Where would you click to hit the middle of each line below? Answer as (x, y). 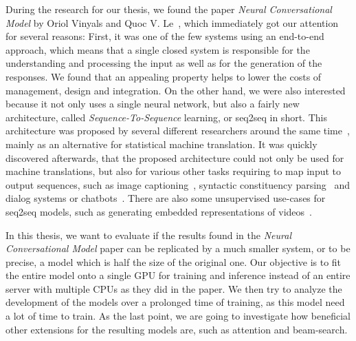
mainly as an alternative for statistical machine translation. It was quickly (162, 144)
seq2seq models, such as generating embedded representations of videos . (159, 211)
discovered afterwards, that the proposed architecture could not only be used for (175, 157)
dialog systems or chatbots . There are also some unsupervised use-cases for (166, 198)
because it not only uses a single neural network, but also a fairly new (153, 104)
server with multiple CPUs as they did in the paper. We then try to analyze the (174, 288)
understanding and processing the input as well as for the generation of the (164, 63)
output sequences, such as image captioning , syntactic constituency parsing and (178, 184)
